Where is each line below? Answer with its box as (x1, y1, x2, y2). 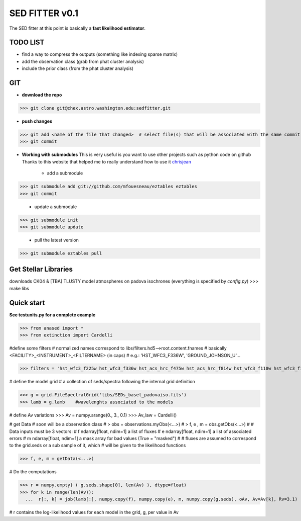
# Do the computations (9, 469, 57, 475)
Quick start (9, 298, 45, 307)
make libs (9, 285, 30, 291)
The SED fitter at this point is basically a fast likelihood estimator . (9, 25, 145, 31)
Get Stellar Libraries (9, 265, 73, 274)
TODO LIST (9, 38, 45, 47)
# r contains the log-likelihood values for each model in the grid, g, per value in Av (9, 509, 179, 515)
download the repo (22, 92, 62, 98)
